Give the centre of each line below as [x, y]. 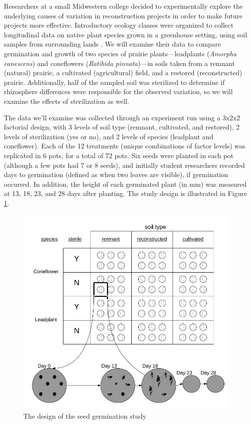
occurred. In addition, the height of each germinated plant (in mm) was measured [125, 184]
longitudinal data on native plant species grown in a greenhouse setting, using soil [125, 34]
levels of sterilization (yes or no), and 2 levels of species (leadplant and [109, 136]
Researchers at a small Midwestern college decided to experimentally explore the [123, 6]
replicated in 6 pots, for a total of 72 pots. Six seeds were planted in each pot [119, 155]
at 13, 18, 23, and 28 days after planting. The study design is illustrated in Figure [125, 193]
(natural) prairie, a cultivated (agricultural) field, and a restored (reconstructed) [123, 73]
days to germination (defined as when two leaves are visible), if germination [116, 174]
